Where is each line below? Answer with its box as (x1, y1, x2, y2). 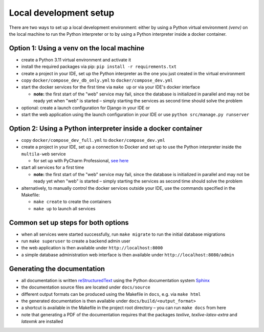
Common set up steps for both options (9, 218, 129, 227)
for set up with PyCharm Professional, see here (33, 158, 129, 164)
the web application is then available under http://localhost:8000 (21, 245, 163, 251)
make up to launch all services (33, 205, 96, 211)
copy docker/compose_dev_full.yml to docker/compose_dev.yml (21, 137, 166, 143)
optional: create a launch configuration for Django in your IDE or (21, 105, 150, 111)
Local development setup (9, 7, 114, 18)
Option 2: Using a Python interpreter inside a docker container (9, 124, 202, 133)
